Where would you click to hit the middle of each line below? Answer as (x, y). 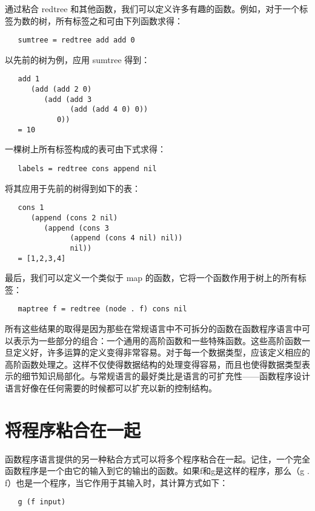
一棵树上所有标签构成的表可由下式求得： (85, 149)
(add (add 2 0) (61, 90)
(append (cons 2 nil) (74, 218)
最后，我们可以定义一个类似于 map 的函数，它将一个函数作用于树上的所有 (151, 278)
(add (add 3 (68, 99)
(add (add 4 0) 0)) (109, 110)
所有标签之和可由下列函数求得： (119, 20)
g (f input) (42, 502)
